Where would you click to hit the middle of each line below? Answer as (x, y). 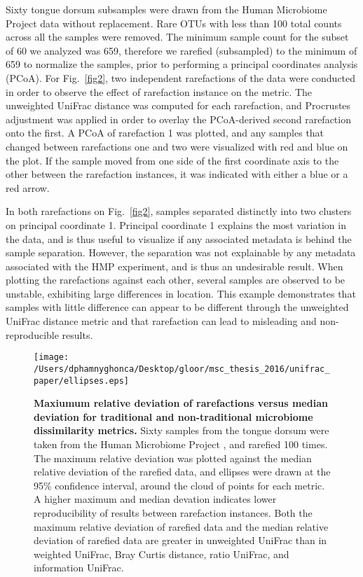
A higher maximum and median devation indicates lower (155, 499)
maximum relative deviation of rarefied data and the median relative (181, 526)
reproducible (32, 334)
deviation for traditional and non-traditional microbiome (173, 416)
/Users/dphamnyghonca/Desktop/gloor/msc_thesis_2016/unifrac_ (182, 369)
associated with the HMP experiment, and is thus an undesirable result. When (174, 266)
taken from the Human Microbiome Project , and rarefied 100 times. (181, 444)
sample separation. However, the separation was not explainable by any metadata (181, 252)
